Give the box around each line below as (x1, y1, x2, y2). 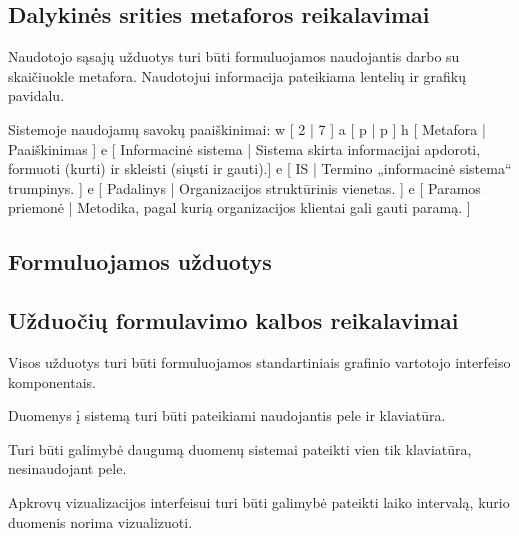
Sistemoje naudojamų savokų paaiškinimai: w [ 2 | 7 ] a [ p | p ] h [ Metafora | (8, 118, 486, 139)
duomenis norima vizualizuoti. (8, 511, 193, 532)
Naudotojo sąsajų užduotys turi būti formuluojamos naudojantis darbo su (8, 46, 460, 67)
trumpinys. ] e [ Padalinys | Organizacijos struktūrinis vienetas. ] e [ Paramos (8, 177, 481, 198)
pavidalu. (8, 85, 65, 106)
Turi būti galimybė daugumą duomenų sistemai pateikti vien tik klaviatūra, (8, 438, 472, 459)
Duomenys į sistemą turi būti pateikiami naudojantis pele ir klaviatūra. (8, 405, 446, 426)
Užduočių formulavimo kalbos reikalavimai (8, 305, 459, 336)
